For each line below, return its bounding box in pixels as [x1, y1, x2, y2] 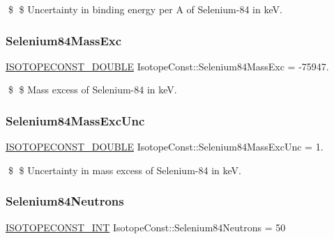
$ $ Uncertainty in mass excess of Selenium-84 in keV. [8, 162, 241, 177]
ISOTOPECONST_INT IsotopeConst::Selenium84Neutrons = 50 [6, 219, 286, 234]
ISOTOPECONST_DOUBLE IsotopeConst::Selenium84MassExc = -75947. [6, 59, 329, 73]
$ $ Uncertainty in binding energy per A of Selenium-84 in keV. [8, 2, 282, 16]
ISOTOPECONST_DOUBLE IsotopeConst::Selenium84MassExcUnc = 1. [6, 139, 324, 154]
